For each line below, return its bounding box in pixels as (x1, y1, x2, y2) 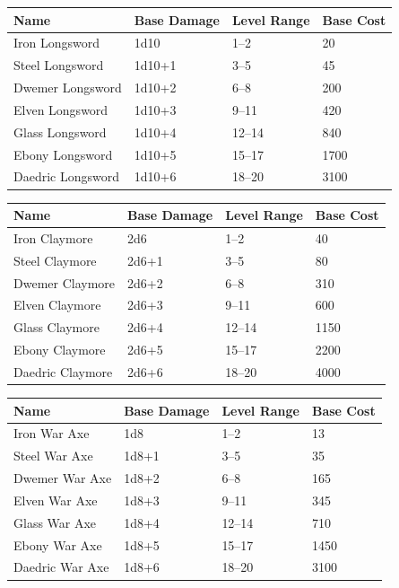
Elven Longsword (13, 100, 108, 118)
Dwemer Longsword (13, 78, 122, 97)
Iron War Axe (13, 424, 90, 443)
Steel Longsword (13, 56, 104, 75)
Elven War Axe (13, 490, 98, 509)
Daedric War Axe (13, 557, 109, 576)
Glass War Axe (13, 513, 97, 531)
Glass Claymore (13, 318, 100, 337)
